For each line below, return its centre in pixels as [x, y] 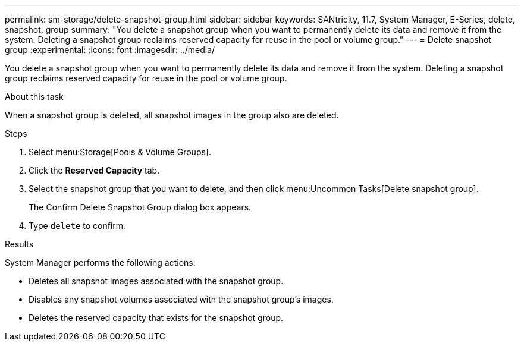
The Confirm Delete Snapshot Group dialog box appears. [140, 207]
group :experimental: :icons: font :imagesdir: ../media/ [110, 50]
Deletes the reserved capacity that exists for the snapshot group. [156, 318]
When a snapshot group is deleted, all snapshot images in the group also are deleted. [172, 115]
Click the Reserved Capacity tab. [94, 170]
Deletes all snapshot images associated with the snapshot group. [156, 281]
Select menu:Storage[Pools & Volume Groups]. [120, 152]
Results [19, 244]
